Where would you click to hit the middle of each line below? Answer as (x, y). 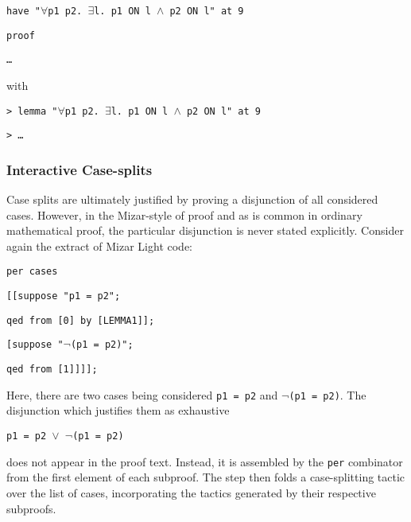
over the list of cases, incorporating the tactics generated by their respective (191, 492)
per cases (32, 272)
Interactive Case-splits (79, 169)
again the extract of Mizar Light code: (99, 245)
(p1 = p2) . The (328, 394)
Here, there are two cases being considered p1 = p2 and (142, 394)
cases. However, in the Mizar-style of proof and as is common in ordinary (184, 214)
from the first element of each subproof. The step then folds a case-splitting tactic (206, 477)
